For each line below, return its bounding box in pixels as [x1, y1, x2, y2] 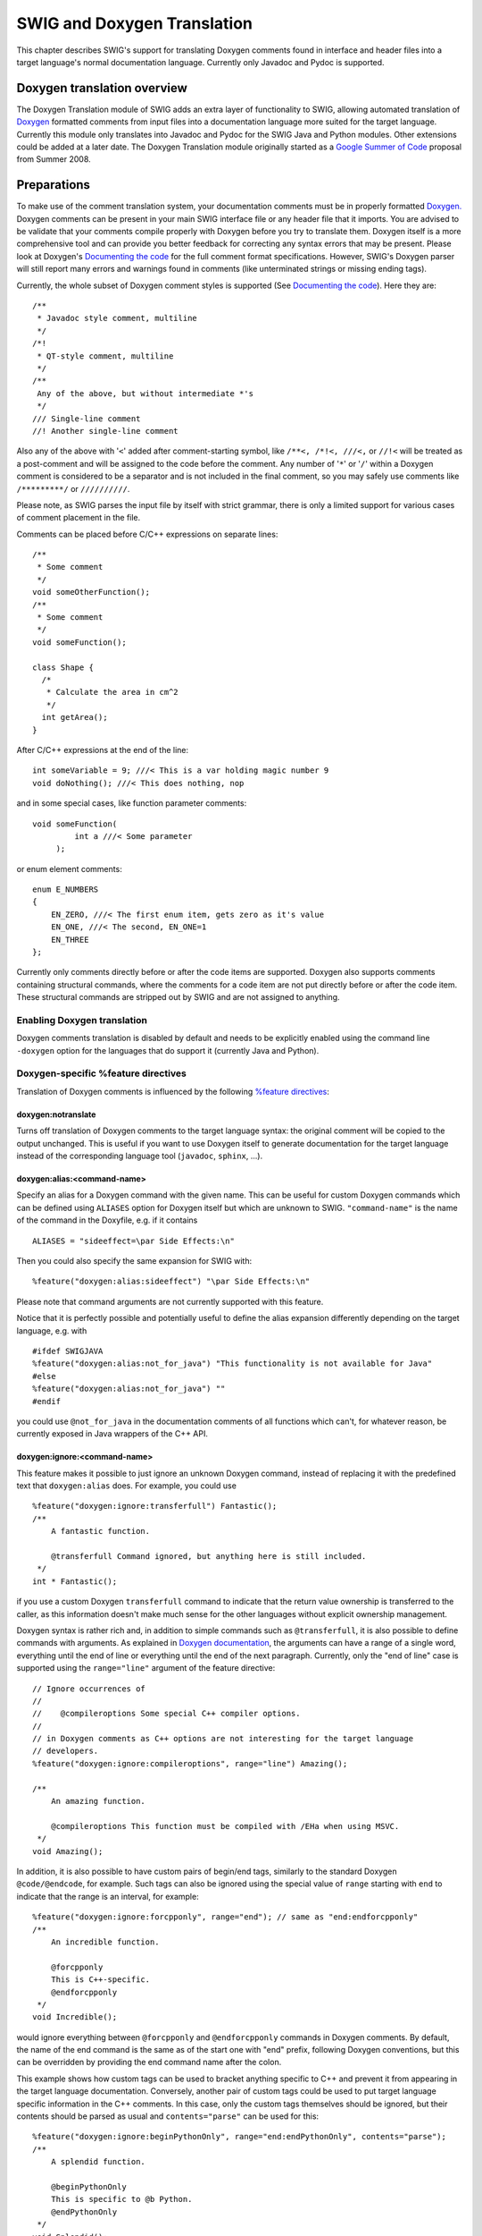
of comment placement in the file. [16, 512, 141, 523]
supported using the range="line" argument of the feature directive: [16, 1663, 276, 1673]
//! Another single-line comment [32, 426, 179, 436]
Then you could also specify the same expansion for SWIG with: [16, 1255, 253, 1266]
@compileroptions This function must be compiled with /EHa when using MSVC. [50, 1821, 400, 1831]
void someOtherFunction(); [32, 587, 151, 597]
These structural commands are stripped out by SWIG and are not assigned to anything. [16, 992, 340, 1003]
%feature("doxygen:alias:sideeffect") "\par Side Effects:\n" [32, 1276, 311, 1287]
